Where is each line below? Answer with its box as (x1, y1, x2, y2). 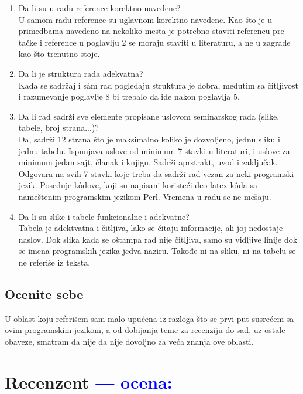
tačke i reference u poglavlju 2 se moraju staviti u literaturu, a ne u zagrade (18, 36, 291, 48)
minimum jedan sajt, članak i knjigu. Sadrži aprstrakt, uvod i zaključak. (18, 156, 278, 168)
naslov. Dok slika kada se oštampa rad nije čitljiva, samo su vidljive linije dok (18, 233, 298, 245)
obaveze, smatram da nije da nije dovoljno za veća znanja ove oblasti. (5, 335, 254, 347)
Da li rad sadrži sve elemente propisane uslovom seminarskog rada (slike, (18, 110, 280, 122)
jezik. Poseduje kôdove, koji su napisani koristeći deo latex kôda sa (18, 179, 257, 191)
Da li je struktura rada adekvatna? (18, 67, 143, 79)
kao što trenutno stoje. (18, 47, 100, 60)
